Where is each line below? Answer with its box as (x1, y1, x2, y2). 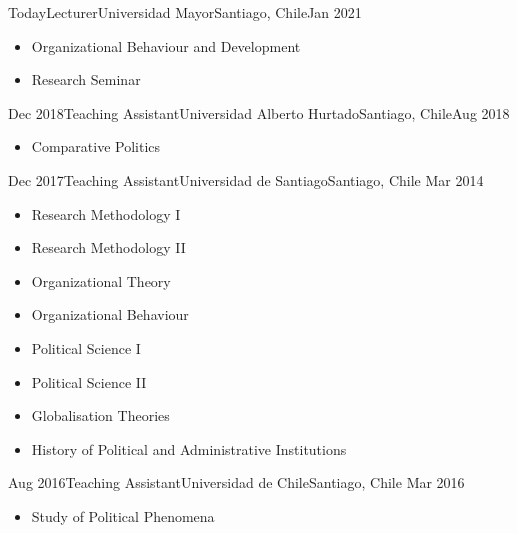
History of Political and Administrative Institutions (31, 438, 347, 459)
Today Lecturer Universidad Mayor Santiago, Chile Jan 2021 (8, 2, 362, 22)
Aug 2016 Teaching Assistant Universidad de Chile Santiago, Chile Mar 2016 (8, 472, 465, 493)
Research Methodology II (31, 237, 186, 258)
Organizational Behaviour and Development (31, 35, 301, 56)
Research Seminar (31, 69, 141, 90)
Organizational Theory (31, 270, 171, 291)
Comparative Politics (31, 136, 161, 157)
